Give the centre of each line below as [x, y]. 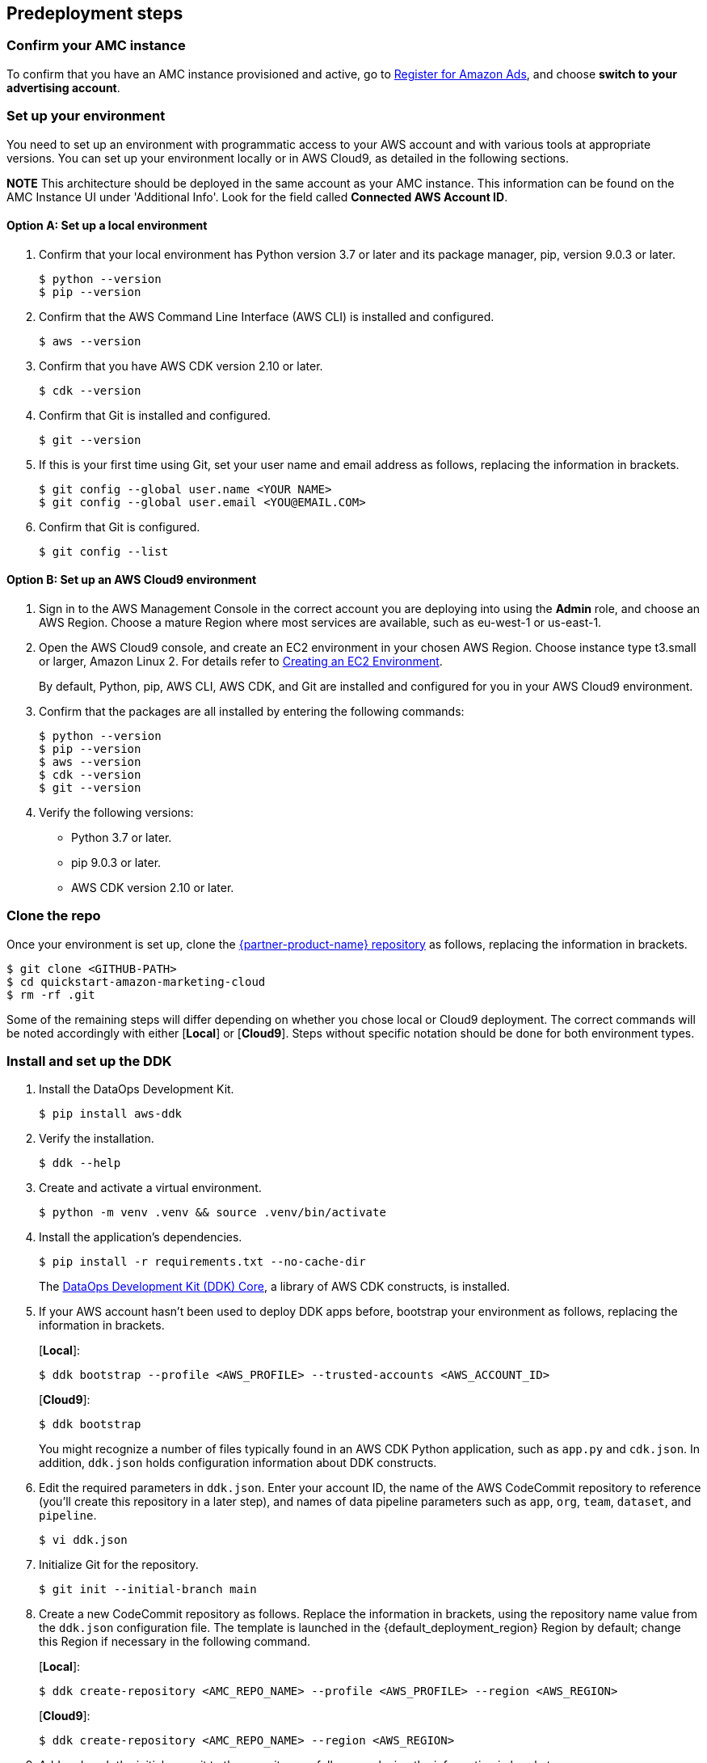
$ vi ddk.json [83, 1540]
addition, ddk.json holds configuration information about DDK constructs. [238, 1463]
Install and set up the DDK [89, 1061]
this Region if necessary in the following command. [175, 1642]
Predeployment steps [95, 13]
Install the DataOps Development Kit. [137, 1089]
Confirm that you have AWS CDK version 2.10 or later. [181, 366]
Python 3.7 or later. [122, 837]
